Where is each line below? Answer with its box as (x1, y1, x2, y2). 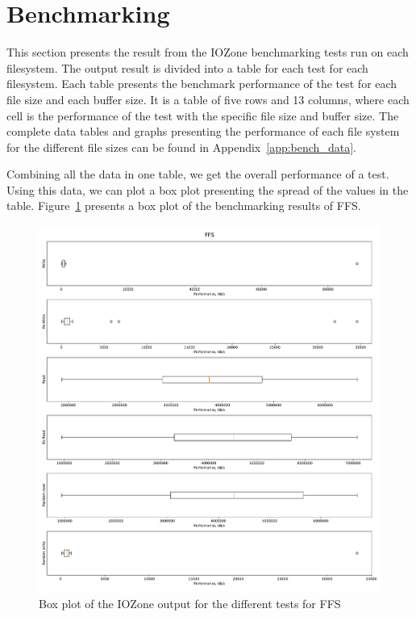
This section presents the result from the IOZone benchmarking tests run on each (6, 44, 409, 61)
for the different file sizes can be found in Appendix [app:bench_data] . (6, 138, 356, 155)
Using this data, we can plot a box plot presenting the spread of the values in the (6, 181, 409, 198)
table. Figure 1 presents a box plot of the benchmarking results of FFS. (6, 197, 361, 214)
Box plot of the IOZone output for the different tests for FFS (39, 595, 341, 612)
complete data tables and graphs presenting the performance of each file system (6, 123, 400, 140)
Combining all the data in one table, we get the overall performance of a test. (6, 166, 389, 183)
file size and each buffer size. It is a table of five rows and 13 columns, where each (6, 90, 410, 107)
